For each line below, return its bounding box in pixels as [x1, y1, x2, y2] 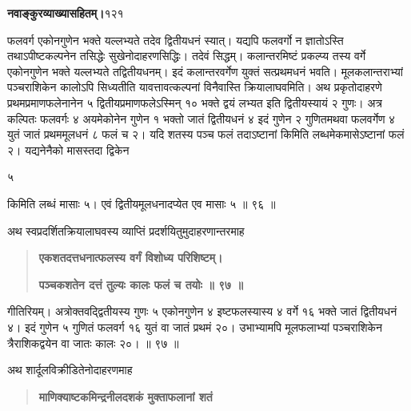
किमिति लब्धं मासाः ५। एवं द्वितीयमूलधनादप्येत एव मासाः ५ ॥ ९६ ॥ [7, 195, 276, 212]
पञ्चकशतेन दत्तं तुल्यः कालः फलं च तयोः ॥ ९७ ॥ [38, 276, 243, 292]
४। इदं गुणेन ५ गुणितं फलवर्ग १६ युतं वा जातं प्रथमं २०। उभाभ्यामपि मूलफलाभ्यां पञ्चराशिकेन [7, 318, 383, 335]
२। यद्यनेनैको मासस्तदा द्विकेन [7, 141, 130, 158]
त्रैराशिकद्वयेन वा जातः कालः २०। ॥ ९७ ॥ [7, 334, 179, 351]
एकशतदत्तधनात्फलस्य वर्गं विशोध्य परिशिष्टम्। [38, 249, 223, 266]
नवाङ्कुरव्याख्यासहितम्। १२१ [7, 5, 124, 21]
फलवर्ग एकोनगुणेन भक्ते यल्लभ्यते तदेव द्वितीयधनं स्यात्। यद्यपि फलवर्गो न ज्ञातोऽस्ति [7, 31, 344, 48]
